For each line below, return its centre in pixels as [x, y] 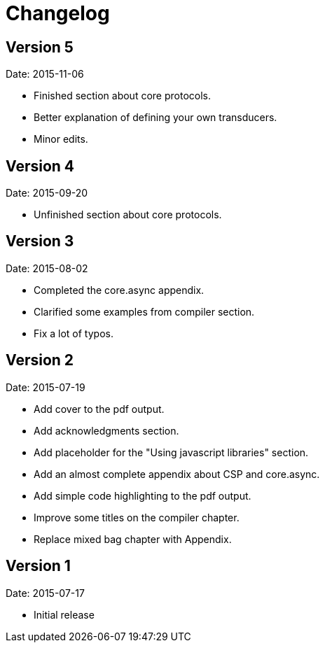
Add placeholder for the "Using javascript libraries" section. [171, 452]
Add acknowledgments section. [106, 430]
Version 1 [38, 566]
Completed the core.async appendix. [119, 290]
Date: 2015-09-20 [47, 193]
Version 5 [40, 47]
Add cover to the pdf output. [99, 409]
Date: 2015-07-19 [46, 387]
